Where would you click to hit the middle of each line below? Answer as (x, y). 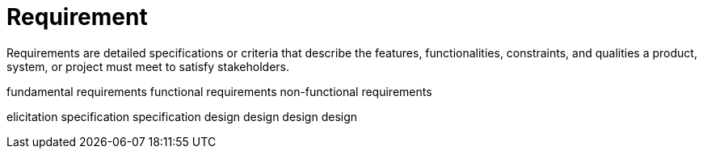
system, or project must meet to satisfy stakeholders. (148, 66)
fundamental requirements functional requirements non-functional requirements (219, 91)
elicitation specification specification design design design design (182, 116)
